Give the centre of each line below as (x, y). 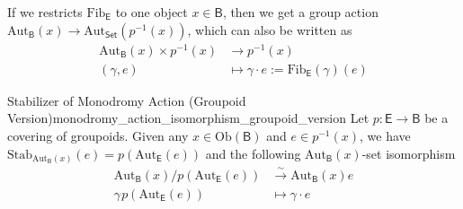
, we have (385, 135)
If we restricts (45, 12)
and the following (253, 153)
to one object (151, 12)
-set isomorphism (409, 153)
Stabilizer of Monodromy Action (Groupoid (127, 100)
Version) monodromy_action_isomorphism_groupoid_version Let (188, 118)
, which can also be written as (270, 29)
